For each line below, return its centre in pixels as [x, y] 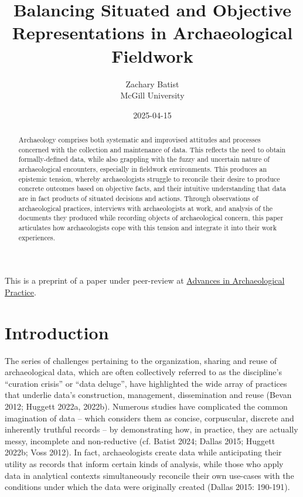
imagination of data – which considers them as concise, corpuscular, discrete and [149, 418]
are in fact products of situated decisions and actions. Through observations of [138, 198]
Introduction [57, 332]
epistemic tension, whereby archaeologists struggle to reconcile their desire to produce [149, 178]
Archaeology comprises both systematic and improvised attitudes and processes [139, 140]
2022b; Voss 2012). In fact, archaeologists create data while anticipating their [143, 452]
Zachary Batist [152, 84]
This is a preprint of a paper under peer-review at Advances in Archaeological [145, 280]
